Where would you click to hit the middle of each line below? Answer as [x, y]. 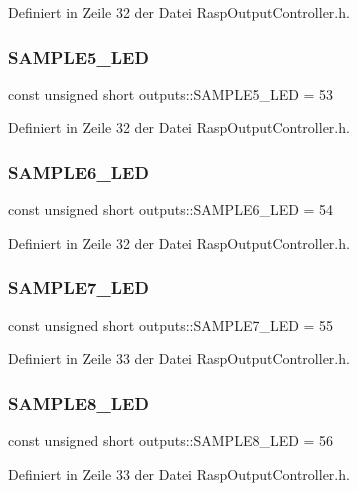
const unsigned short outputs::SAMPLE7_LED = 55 [171, 324]
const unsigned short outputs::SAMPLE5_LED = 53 [171, 93]
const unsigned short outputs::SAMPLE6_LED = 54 [171, 209]
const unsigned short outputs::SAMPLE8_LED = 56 [171, 440]
